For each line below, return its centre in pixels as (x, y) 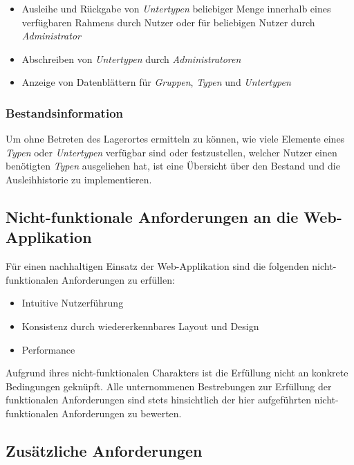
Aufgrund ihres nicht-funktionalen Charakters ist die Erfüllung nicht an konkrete (177, 373)
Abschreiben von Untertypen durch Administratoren (131, 58)
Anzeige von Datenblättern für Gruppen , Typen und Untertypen (156, 82)
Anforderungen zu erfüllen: (118, 279)
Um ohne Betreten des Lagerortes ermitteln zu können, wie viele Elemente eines (175, 139)
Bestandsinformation (65, 112)
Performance (48, 349)
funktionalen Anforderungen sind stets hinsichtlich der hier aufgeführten (158, 400)
